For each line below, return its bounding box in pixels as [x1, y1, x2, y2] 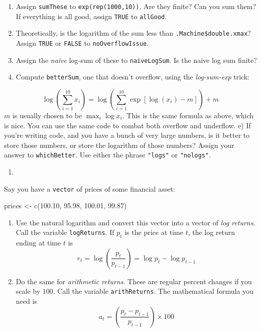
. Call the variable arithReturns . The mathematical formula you [53, 286, 253, 296]
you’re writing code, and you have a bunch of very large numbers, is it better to [4, 130, 250, 140]
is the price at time [124, 227, 183, 237]
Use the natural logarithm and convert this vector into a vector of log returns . [16, 217, 255, 227]
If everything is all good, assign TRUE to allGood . [16, 11, 167, 21]
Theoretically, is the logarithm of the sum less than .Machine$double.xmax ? [16, 28, 251, 38]
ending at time [16, 237, 61, 248]
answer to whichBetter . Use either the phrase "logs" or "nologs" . [4, 149, 211, 160]
